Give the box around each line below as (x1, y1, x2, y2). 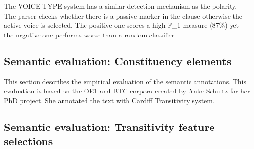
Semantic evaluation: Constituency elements (4, 53, 232, 68)
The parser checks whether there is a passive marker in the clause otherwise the (4, 10, 242, 20)
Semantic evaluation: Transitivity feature (4, 119, 215, 134)
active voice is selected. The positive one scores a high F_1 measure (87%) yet (4, 20, 239, 30)
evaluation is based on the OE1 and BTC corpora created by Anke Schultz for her (4, 86, 250, 96)
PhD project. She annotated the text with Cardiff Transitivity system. (4, 95, 214, 105)
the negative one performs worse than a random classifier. (4, 29, 177, 39)
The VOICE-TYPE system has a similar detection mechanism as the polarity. (4, 1, 237, 11)
